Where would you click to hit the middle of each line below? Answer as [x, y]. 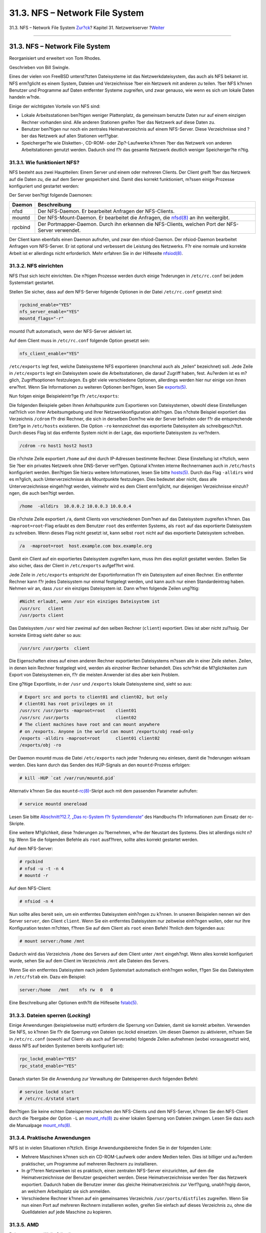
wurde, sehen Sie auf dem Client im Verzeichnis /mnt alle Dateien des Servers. [89, 961]
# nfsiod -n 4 [36, 901]
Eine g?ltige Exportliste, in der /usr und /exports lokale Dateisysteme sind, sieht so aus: [100, 684]
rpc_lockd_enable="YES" [48, 1059]
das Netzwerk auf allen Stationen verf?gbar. [74, 136]
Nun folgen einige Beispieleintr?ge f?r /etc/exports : [64, 396]
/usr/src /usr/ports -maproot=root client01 [78, 711]
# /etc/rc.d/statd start [50, 1098]
